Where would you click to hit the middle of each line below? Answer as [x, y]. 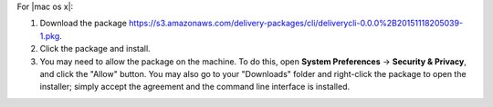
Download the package [84, 24]
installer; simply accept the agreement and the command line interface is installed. [195, 87]
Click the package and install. [95, 49]
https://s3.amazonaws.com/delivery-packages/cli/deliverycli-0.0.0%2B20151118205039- [296, 24]
